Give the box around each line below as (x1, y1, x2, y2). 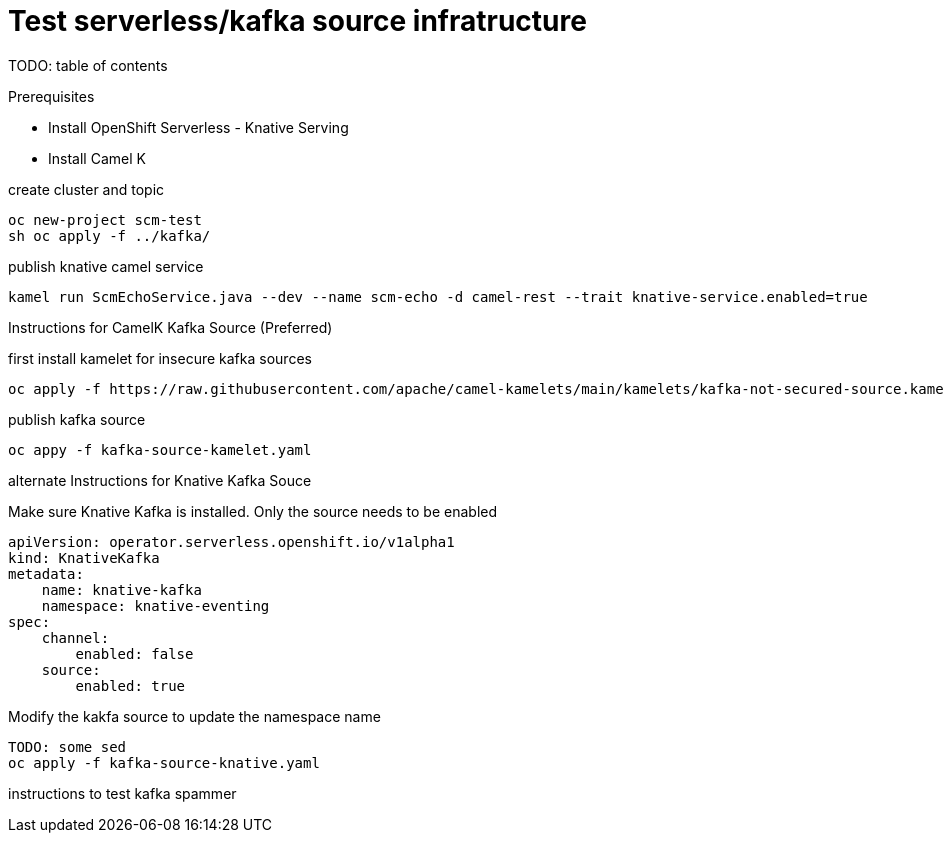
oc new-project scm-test (8, 211, 202, 228)
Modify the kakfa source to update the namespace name (8, 707, 381, 725)
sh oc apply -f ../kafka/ (8, 227, 211, 244)
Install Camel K (48, 149, 146, 167)
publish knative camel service (8, 257, 204, 275)
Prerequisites (8, 87, 95, 105)
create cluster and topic (8, 180, 165, 198)
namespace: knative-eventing (41, 597, 270, 614)
